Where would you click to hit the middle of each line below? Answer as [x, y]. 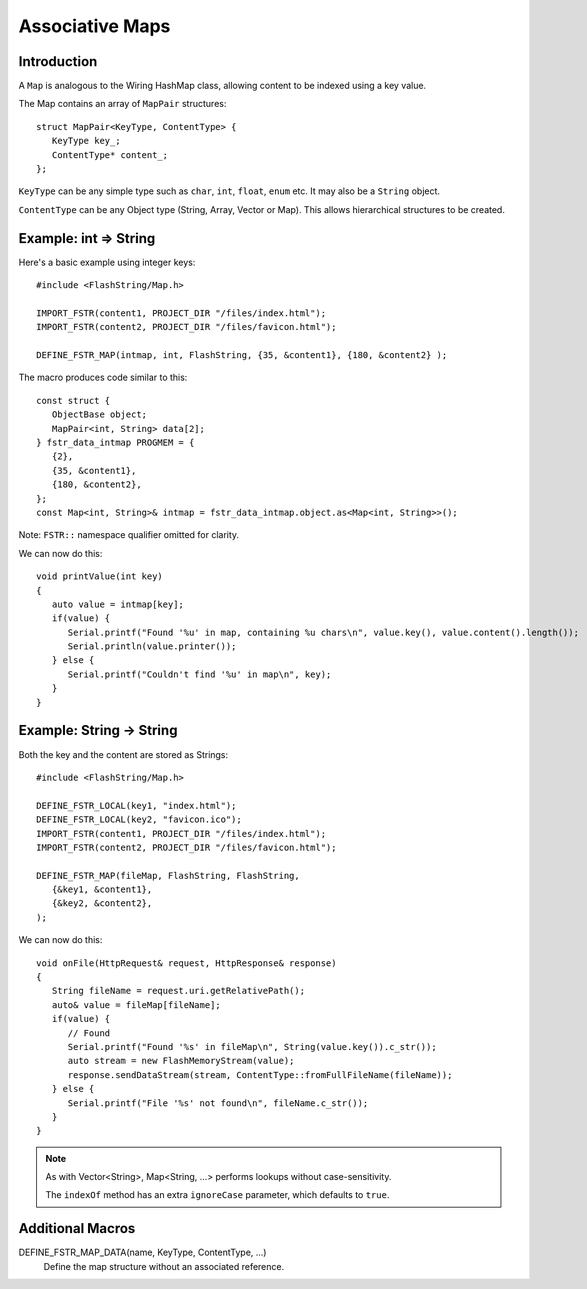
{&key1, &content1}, [102, 889]
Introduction [58, 61]
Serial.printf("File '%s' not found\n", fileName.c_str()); [218, 1103]
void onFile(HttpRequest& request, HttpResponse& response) [186, 963]
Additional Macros [77, 1228]
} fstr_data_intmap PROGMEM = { [115, 442]
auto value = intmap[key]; [118, 604]
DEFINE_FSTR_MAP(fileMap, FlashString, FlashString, [168, 875]
